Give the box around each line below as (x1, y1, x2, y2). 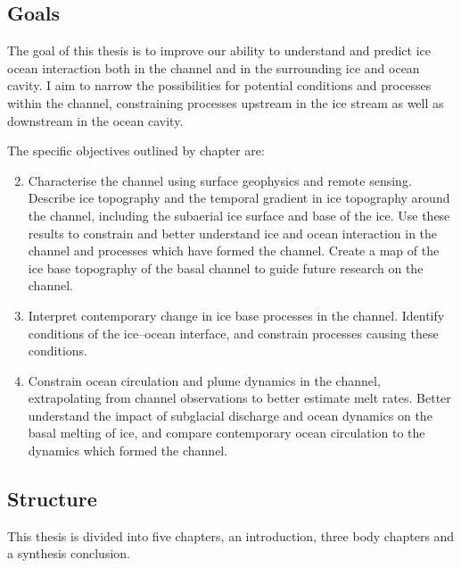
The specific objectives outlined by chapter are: (7, 141, 265, 160)
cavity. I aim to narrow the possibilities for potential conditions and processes (7, 76, 432, 95)
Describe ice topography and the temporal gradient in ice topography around (28, 188, 450, 207)
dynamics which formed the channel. (28, 441, 228, 460)
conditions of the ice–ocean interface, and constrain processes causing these (28, 323, 439, 342)
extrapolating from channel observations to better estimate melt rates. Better (28, 388, 451, 407)
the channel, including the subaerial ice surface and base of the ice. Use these (28, 205, 450, 224)
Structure (7, 485, 97, 513)
